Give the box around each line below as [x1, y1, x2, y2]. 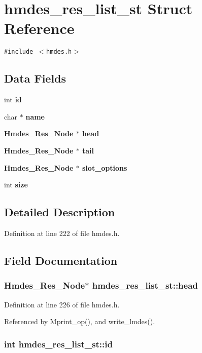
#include [4, 48, 33, 56]
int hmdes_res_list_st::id [4, 337, 113, 350]
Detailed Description [4, 204, 115, 220]
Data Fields [4, 70, 66, 86]
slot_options [82, 162, 127, 173]
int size [4, 179, 28, 190]
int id [4, 94, 22, 105]
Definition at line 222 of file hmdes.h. [4, 227, 120, 238]
